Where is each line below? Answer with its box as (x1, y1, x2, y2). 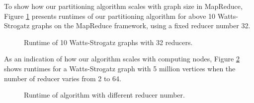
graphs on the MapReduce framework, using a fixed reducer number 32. (32, 20, 251, 31)
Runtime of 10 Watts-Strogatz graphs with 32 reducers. (24, 37, 193, 47)
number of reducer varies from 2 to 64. (4, 73, 121, 83)
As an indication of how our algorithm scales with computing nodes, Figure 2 (4, 53, 240, 64)
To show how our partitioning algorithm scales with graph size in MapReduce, (4, 1, 243, 11)
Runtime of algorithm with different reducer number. (24, 90, 185, 100)
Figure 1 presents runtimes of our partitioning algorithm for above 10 (4, 10, 216, 21)
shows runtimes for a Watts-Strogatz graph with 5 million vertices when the (4, 63, 236, 73)
